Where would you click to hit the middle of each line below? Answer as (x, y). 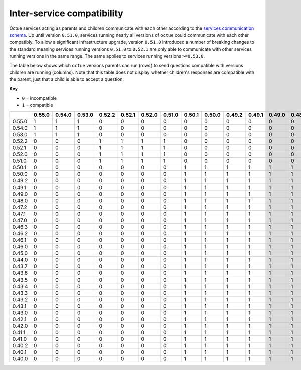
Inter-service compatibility (66, 13)
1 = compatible (37, 105)
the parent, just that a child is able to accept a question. (67, 79)
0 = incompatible (39, 98)
